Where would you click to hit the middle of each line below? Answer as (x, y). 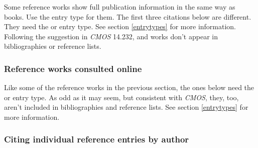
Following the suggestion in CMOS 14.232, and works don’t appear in (111, 36)
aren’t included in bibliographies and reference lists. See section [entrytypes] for (126, 107)
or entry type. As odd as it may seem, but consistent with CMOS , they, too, (121, 97)
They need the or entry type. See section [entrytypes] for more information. (120, 26)
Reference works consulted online (73, 68)
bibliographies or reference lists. (53, 46)
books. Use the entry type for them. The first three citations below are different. (128, 16)
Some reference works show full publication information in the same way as (120, 7)
